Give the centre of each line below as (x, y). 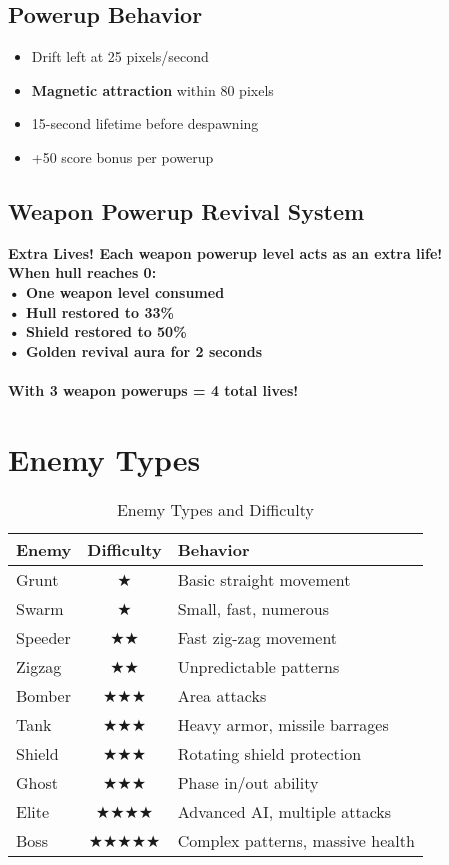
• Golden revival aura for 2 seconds (135, 350)
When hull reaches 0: (82, 272)
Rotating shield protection (269, 753)
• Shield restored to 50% (97, 331)
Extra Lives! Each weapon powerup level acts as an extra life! (225, 252)
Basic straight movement (264, 579)
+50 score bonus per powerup (122, 156)
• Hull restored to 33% (91, 311)
